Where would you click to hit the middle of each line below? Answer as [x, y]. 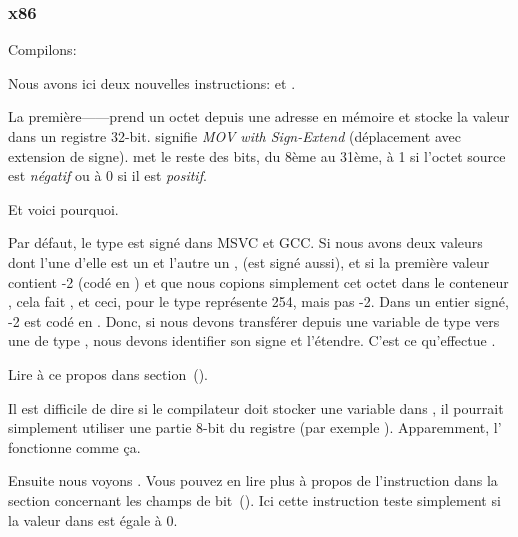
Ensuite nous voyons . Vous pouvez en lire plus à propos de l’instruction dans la [253, 480]
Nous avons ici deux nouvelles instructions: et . [152, 82]
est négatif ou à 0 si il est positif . [107, 175]
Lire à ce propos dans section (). [108, 373]
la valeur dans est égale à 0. [93, 519]
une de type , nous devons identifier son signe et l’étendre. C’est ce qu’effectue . [252, 340]
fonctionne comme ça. [74, 446]
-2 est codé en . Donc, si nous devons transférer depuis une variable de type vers [254, 320]
